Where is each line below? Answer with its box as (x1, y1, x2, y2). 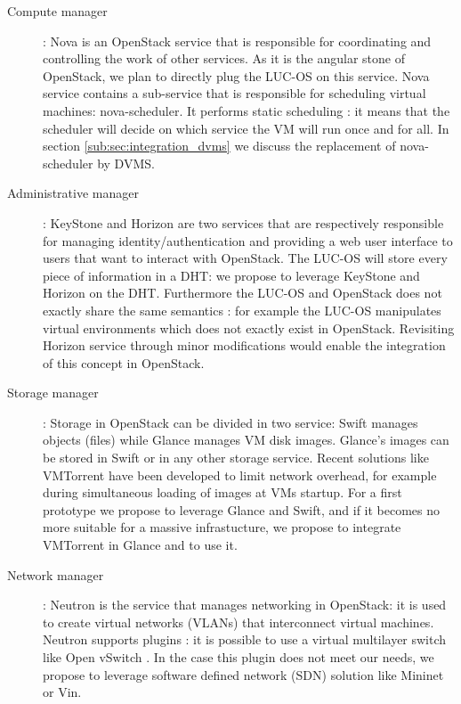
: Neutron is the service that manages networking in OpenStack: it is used (43, 595, 447, 614)
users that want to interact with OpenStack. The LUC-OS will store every (43, 249, 448, 267)
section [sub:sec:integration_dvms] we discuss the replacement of (43, 136, 396, 155)
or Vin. (43, 683, 82, 701)
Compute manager (7, 2, 108, 20)
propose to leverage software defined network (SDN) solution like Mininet (43, 665, 444, 684)
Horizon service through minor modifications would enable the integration (43, 336, 446, 355)
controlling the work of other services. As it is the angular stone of (43, 49, 405, 68)
